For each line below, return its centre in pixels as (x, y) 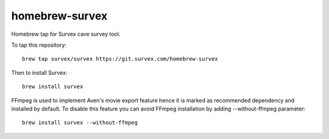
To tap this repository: (39, 45)
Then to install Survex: (39, 72)
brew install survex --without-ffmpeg (80, 123)
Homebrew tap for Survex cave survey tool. (66, 34)
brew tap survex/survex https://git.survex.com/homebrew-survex (120, 59)
